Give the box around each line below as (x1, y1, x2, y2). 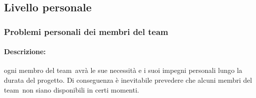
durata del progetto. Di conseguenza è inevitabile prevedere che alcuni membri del (4, 75, 252, 85)
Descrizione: (4, 46, 46, 57)
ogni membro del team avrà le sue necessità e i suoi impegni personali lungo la (4, 65, 243, 75)
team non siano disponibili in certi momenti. (4, 84, 139, 95)
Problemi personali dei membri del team (4, 25, 168, 37)
